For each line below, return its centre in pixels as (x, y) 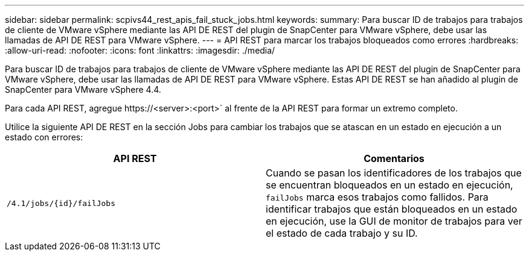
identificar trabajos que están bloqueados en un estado (392, 209)
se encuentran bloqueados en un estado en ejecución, (390, 185)
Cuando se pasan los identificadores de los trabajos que (394, 173)
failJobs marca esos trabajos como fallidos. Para (377, 197)
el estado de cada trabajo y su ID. (342, 233)
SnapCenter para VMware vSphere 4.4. (83, 89)
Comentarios (394, 158)
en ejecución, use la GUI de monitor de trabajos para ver (394, 221)
